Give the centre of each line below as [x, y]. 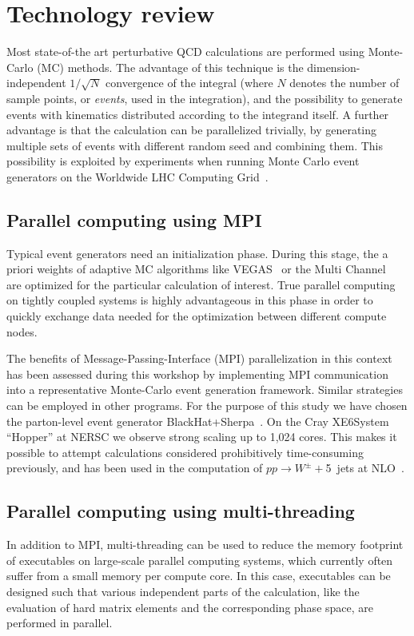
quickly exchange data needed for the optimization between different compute [197, 316]
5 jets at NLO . [365, 468]
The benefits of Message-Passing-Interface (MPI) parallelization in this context [199, 358]
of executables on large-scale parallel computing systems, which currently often [200, 560]
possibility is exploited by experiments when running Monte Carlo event [183, 161]
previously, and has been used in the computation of [135, 468]
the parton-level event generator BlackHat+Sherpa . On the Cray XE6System [198, 421]
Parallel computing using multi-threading [181, 511]
